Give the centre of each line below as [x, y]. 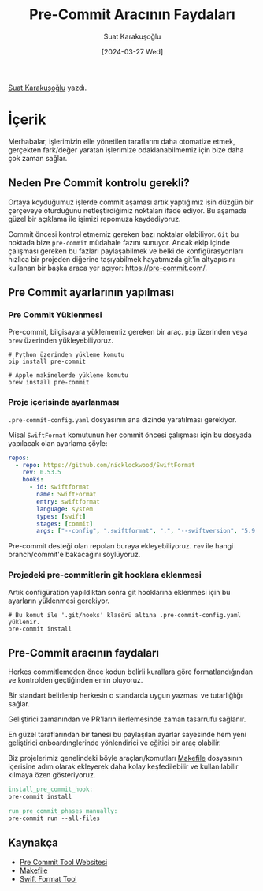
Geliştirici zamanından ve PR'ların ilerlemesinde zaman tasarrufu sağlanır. [127, 719]
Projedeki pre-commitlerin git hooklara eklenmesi [105, 575]
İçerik [27, 120]
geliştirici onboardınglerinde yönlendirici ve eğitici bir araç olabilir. [115, 743]
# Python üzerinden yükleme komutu [67, 355]
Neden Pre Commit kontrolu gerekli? [99, 183]
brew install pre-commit [49, 383]
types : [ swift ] [61, 516]
